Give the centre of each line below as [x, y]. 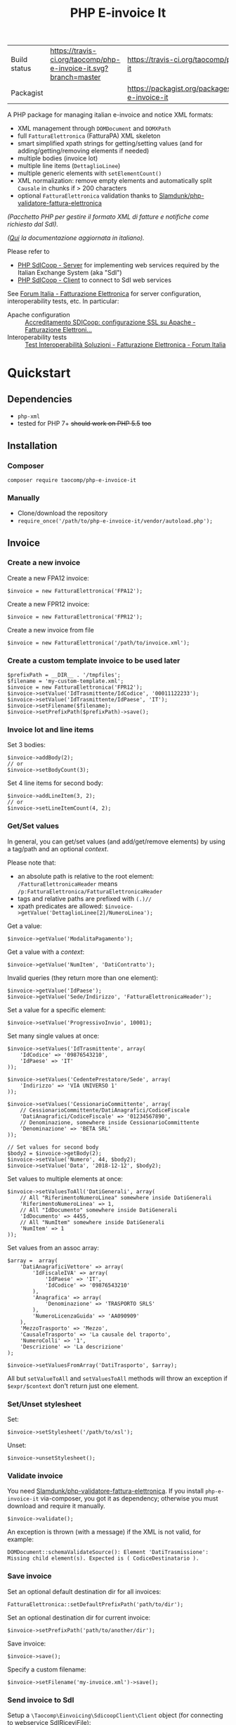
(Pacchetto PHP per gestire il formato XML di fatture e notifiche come [108, 217]
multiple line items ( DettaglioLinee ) [69, 166]
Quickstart [39, 373]
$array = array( [33, 1261]
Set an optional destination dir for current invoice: [79, 1617]
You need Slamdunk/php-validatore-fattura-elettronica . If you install [105, 1491]
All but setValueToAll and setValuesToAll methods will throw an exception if [118, 1378]
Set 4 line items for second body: [55, 783]
